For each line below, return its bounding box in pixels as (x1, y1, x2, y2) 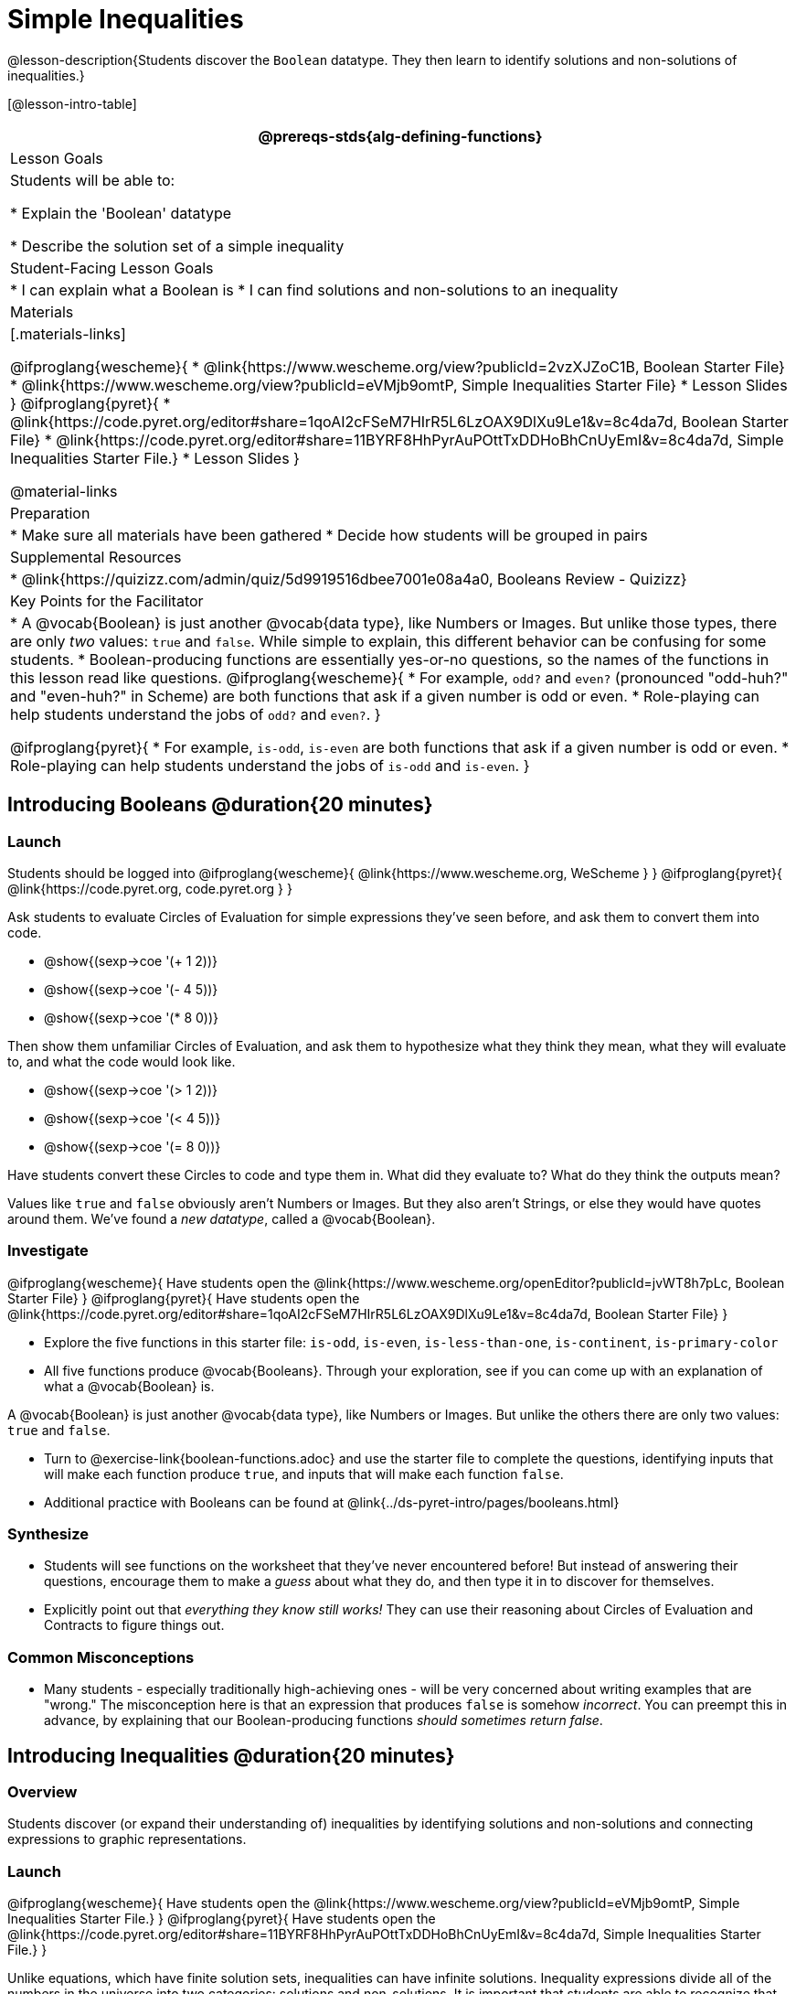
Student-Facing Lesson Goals (10, 258, 214, 277)
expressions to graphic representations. (7, 1831, 247, 1848)
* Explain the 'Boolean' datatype (10, 203, 232, 222)
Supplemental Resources (10, 547, 182, 566)
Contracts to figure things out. (44, 1617, 225, 1634)
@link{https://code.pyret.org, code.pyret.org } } (7, 880, 292, 896)
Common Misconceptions (7, 1647, 195, 1667)
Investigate (7, 1241, 89, 1260)
